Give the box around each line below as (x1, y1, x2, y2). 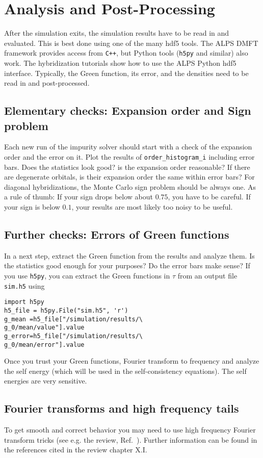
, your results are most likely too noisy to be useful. (71, 201, 233, 212)
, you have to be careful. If (168, 191, 251, 202)
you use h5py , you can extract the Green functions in (4, 270, 170, 281)
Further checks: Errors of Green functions (4, 226, 229, 242)
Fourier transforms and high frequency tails (4, 400, 239, 416)
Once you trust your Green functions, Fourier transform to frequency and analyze (4, 355, 259, 366)
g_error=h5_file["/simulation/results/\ (4, 332, 143, 340)
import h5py (4, 298, 44, 306)
